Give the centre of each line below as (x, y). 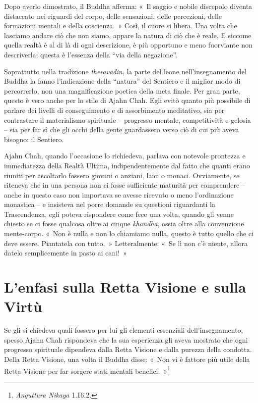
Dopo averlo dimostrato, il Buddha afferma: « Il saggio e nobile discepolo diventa (128, 6)
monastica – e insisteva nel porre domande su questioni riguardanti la (110, 204)
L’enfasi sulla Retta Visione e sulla (125, 287)
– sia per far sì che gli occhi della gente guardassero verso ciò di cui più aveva (122, 129)
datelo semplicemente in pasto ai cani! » (65, 253)
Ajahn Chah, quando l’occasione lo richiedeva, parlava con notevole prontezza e (125, 156)
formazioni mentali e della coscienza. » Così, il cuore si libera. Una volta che (121, 25)
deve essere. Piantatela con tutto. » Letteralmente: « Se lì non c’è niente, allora (126, 243)
